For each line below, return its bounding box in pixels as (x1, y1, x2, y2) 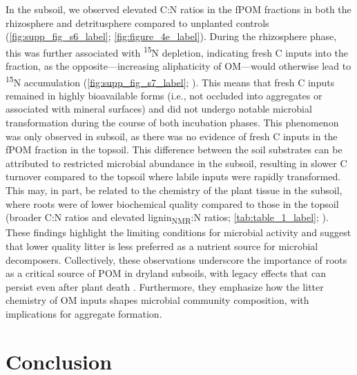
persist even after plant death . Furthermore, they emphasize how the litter (6, 279, 324, 294)
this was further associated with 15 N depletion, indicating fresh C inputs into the (6, 43, 349, 59)
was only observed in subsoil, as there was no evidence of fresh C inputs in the (6, 128, 338, 143)
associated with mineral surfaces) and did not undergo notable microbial (6, 102, 312, 116)
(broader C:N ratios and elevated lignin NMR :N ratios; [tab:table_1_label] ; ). (6, 210, 329, 227)
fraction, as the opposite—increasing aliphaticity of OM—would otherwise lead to (6, 59, 351, 73)
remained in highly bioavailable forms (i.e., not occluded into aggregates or (6, 88, 322, 102)
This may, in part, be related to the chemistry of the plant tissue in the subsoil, (6, 183, 342, 198)
